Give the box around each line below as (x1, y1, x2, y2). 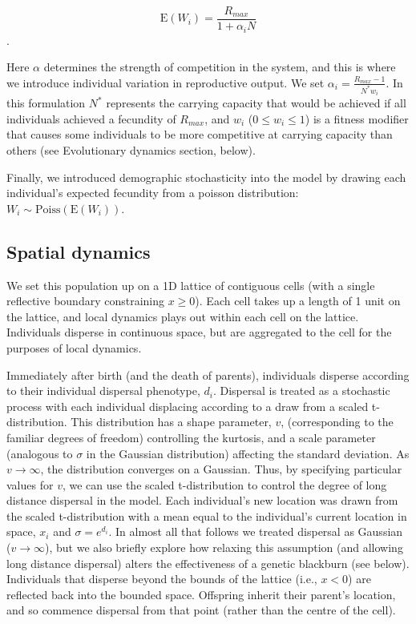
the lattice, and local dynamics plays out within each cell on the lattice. (6, 308, 359, 324)
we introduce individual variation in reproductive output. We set (6, 74, 325, 91)
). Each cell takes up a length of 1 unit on (195, 292, 401, 309)
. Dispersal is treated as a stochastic (212, 382, 390, 399)
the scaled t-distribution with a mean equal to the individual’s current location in (6, 507, 407, 524)
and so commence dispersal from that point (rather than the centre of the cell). (6, 602, 396, 618)
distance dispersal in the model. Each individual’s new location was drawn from (6, 492, 398, 509)
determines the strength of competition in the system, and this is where (43, 58, 396, 75)
